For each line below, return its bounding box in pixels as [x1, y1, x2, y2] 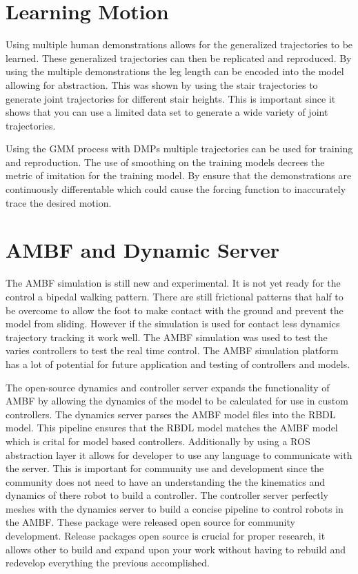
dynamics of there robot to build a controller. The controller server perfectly [6, 488, 328, 502]
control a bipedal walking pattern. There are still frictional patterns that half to [6, 289, 344, 303]
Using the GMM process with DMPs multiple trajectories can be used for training [6, 141, 353, 156]
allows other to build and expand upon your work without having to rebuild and [6, 542, 346, 556]
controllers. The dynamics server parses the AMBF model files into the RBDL [6, 407, 336, 421]
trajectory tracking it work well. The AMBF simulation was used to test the [6, 329, 328, 344]
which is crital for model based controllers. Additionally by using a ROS [6, 433, 310, 448]
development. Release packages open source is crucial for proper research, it [6, 529, 326, 543]
